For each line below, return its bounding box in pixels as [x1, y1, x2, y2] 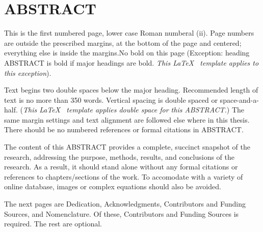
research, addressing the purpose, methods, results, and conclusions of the [4, 151, 235, 162]
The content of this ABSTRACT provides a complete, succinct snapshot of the [4, 141, 250, 152]
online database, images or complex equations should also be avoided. [4, 181, 221, 192]
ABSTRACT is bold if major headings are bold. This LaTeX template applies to [4, 57, 259, 68]
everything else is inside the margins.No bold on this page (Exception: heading [4, 47, 250, 58]
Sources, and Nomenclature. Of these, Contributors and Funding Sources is [4, 208, 239, 219]
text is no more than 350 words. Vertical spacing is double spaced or [4, 94, 218, 105]
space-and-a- [220, 94, 259, 105]
